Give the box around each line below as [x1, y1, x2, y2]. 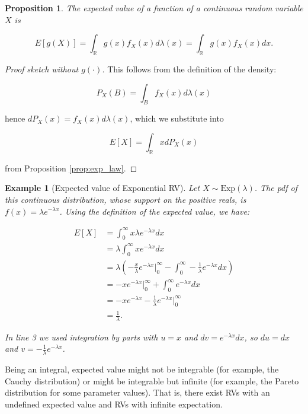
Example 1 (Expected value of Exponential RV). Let [5, 181, 200, 194]
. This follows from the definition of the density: [102, 62, 277, 75]
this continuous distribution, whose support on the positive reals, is [5, 193, 246, 205]
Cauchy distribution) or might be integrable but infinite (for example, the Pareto [5, 374, 299, 387]
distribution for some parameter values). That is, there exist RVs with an [5, 386, 270, 399]
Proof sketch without [5, 62, 79, 75]
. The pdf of [254, 181, 298, 194]
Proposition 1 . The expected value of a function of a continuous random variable [5, 2, 303, 14]
